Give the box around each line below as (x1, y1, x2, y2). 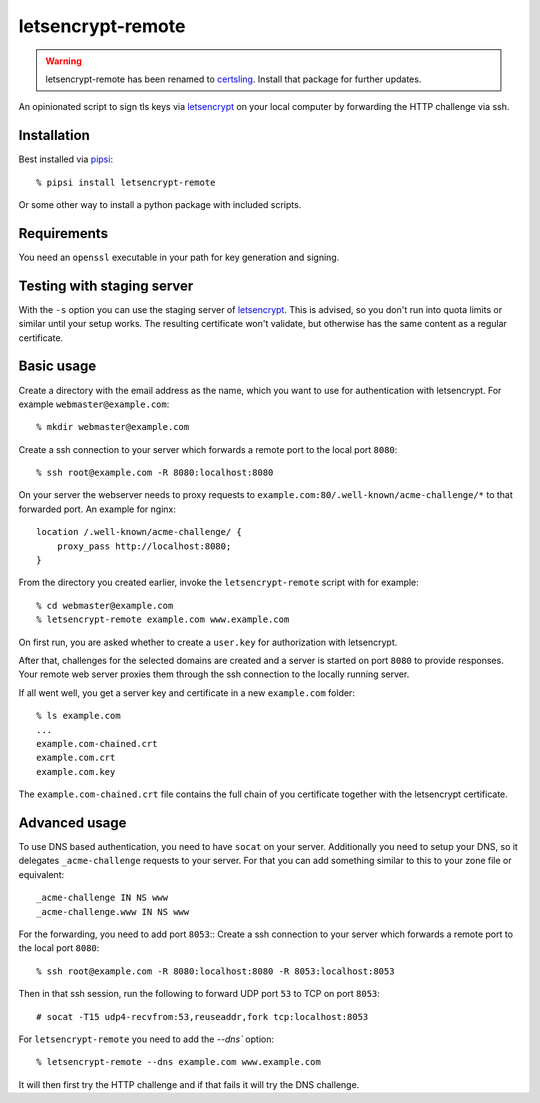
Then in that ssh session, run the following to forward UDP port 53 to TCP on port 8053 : (18, 988, 380, 1000)
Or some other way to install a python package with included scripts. (18, 199, 302, 211)
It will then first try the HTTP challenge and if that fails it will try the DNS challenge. (18, 1078, 360, 1090)
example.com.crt (36, 752, 116, 764)
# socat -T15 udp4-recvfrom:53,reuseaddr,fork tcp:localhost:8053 (36, 1011, 369, 1022)
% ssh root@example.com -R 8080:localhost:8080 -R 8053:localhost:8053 (36, 965, 395, 977)
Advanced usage (18, 814, 127, 831)
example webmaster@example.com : (18, 398, 170, 410)
